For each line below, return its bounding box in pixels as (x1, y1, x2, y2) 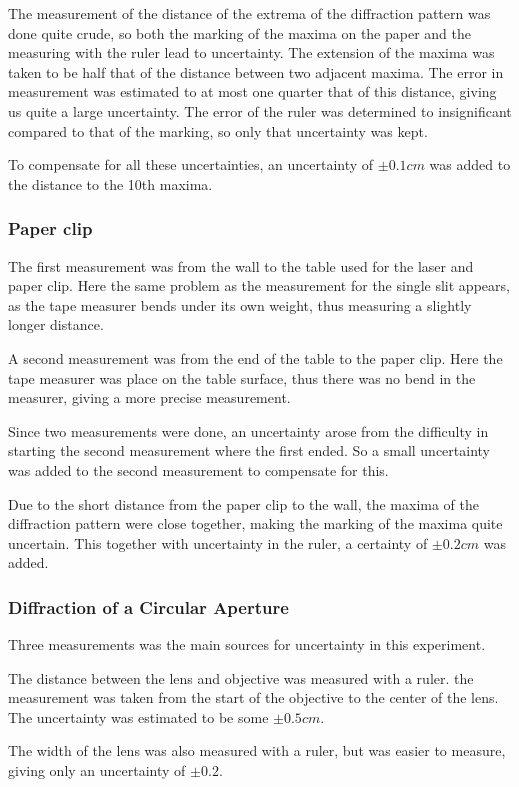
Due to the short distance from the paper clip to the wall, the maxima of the (8, 493, 480, 514)
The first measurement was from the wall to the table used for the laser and (8, 255, 474, 276)
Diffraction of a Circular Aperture (8, 594, 289, 619)
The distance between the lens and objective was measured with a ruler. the (8, 667, 474, 688)
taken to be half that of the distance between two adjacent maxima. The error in (8, 61, 504, 82)
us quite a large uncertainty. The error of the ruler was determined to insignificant (8, 100, 512, 121)
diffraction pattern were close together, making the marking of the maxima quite (8, 513, 503, 534)
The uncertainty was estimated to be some (8, 706, 269, 727)
